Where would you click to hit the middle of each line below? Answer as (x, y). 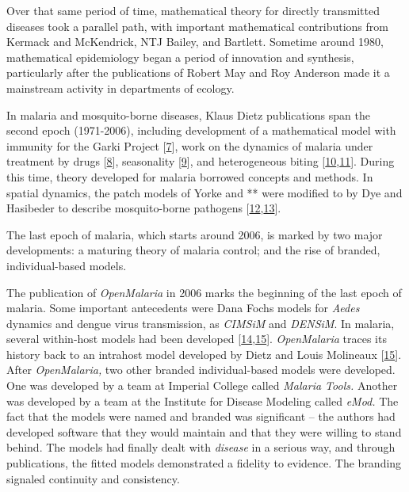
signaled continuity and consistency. (93, 478)
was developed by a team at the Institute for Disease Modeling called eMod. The (203, 400)
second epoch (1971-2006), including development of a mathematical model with (201, 130)
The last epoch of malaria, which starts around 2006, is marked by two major (195, 234)
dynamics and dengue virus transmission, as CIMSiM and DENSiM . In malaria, (201, 323)
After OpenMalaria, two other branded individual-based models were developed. (201, 370)
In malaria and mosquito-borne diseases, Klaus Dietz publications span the (188, 114)
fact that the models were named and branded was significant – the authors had (201, 416)
